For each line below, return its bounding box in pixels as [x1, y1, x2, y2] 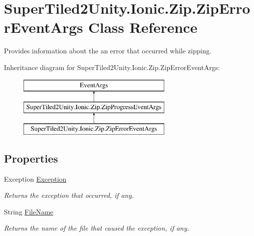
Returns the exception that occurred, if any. [4, 190, 134, 200]
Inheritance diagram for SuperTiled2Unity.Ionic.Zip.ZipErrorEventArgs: [4, 62, 220, 72]
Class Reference [88, 17, 198, 37]
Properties [4, 150, 58, 165]
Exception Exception [4, 173, 67, 184]
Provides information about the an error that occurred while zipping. [4, 46, 212, 56]
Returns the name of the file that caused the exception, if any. [4, 223, 189, 233]
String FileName [4, 206, 53, 216]
